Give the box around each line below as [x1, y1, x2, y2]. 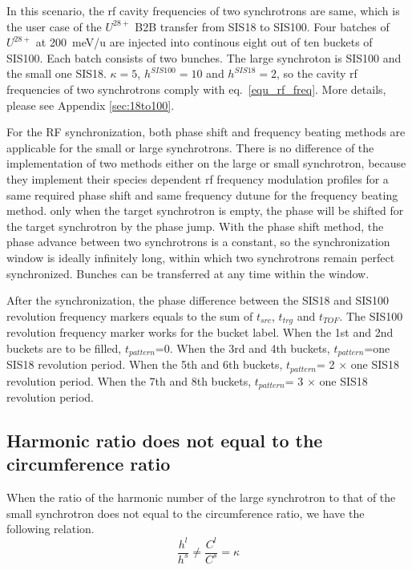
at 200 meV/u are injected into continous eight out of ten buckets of [35, 34, 373, 51]
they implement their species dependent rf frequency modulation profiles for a [6, 170, 389, 187]
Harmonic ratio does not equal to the [6, 428, 323, 453]
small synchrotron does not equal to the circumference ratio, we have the [6, 504, 365, 521]
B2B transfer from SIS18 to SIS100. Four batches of [135, 18, 390, 34]
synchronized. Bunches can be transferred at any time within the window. [6, 265, 370, 281]
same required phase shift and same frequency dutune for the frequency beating [6, 186, 398, 203]
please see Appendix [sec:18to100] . [6, 96, 175, 113]
